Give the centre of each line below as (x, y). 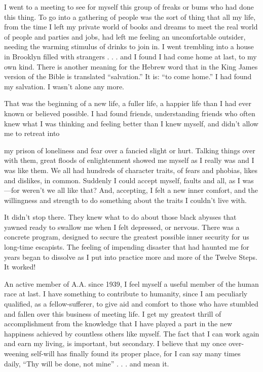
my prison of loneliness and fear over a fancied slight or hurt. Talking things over (130, 150)
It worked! (20, 267)
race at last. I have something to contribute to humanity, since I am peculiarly (126, 294)
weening (16, 353)
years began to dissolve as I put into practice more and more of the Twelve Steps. (131, 257)
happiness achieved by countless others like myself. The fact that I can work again (132, 333)
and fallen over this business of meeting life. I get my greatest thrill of (113, 313)
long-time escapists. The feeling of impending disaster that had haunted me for (127, 247)
